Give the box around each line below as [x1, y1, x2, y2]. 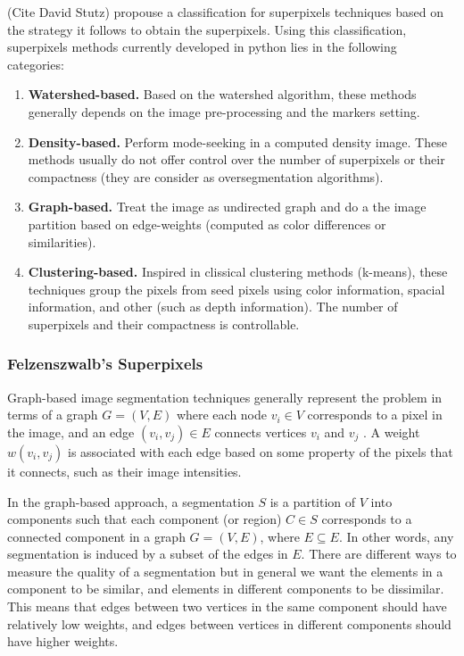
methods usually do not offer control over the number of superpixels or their [28, 150, 445, 169]
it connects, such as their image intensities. [7, 461, 242, 480]
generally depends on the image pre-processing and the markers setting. [28, 102, 420, 120]
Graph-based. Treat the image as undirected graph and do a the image [28, 197, 427, 216]
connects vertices [214, 422, 307, 441]
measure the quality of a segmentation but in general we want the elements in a [7, 561, 443, 580]
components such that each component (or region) [7, 510, 282, 528]
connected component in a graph [7, 527, 186, 545]
